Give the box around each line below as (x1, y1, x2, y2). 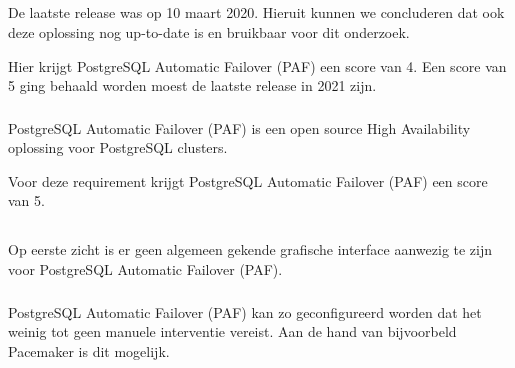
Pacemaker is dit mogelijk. (8, 340, 170, 361)
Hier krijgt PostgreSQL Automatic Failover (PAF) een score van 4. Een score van (8, 55, 507, 76)
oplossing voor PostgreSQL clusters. (8, 137, 228, 158)
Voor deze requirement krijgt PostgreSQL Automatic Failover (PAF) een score (8, 170, 488, 191)
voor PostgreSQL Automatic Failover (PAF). (8, 259, 283, 280)
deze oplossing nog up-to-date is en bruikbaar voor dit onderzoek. (8, 21, 410, 42)
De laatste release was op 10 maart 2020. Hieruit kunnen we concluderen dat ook (8, 2, 505, 23)
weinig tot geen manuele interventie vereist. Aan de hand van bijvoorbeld (8, 321, 457, 342)
